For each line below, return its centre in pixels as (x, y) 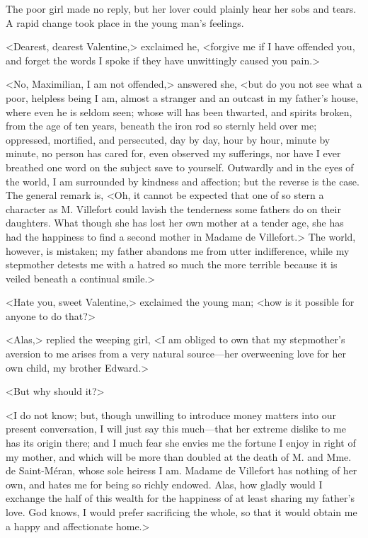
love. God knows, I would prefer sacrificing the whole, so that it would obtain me (182, 512)
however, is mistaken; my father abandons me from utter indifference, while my (178, 250)
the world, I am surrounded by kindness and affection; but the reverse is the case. (183, 181)
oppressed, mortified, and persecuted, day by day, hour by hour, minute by (168, 139)
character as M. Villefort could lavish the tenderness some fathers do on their (173, 208)
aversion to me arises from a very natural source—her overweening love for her (176, 354)
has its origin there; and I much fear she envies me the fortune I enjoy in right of (181, 443)
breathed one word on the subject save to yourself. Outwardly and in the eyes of (180, 167)
